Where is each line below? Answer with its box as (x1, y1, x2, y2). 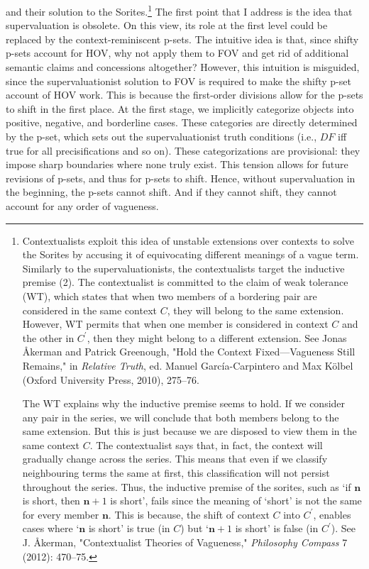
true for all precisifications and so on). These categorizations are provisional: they (6, 143, 360, 158)
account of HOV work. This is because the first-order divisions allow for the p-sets (6, 87, 363, 102)
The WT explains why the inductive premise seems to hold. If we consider (22, 396, 346, 411)
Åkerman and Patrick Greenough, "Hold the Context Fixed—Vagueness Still (22, 344, 356, 359)
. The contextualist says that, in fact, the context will (89, 437, 323, 452)
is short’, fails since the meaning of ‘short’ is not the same (110, 493, 362, 508)
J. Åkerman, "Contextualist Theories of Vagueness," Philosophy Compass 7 (22, 535, 348, 550)
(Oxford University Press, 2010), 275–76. (22, 372, 199, 387)
